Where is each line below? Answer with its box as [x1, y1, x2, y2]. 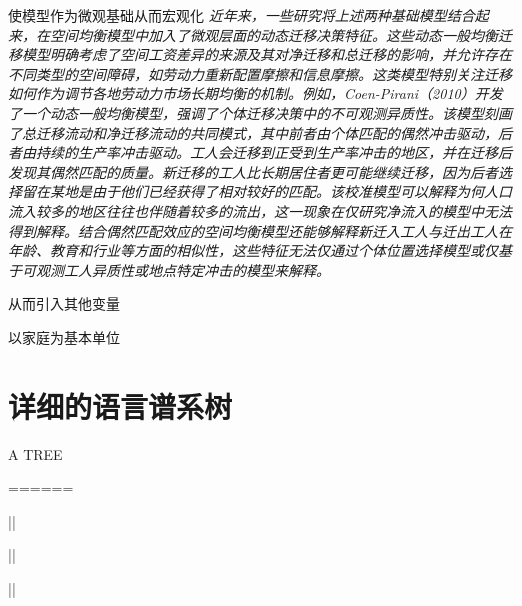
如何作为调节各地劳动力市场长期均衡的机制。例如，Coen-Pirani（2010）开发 [8, 83, 503, 104]
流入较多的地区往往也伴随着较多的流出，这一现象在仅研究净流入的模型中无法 [8, 200, 512, 221]
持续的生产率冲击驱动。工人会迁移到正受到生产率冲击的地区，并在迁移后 [35, 142, 512, 163]
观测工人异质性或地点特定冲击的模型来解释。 [35, 259, 330, 280]
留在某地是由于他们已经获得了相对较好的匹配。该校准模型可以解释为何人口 [21, 181, 512, 202]
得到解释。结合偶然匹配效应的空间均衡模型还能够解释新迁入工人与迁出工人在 [8, 220, 512, 241]
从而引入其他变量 [8, 293, 120, 314]
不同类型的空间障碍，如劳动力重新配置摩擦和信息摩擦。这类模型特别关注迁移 [8, 63, 512, 84]
